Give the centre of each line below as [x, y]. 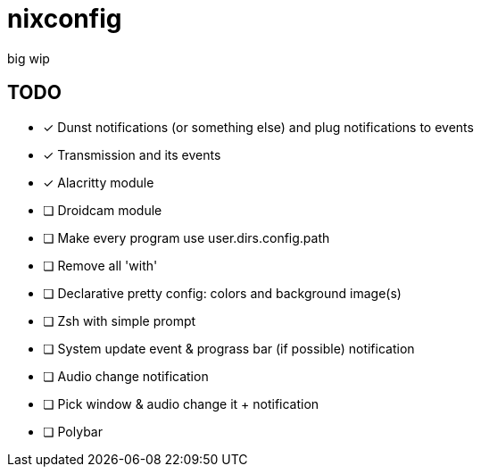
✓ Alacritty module [99, 182]
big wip [29, 58]
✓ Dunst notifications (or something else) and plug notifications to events [258, 127]
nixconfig [65, 19]
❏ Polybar [73, 431]
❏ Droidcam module [103, 210]
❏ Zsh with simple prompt [120, 320]
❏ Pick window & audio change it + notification [181, 403]
